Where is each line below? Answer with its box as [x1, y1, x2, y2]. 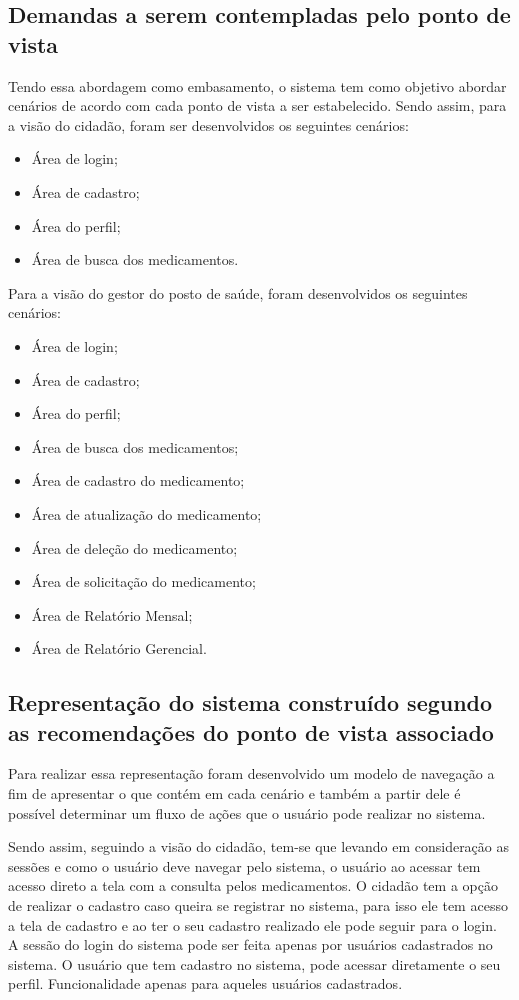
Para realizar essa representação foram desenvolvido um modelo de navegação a [8, 763, 495, 784]
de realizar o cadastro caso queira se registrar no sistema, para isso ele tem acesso [8, 895, 508, 916]
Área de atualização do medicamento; [31, 503, 262, 524]
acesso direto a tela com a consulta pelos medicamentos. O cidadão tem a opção [8, 875, 498, 896]
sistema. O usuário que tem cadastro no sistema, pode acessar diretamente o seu [8, 953, 501, 974]
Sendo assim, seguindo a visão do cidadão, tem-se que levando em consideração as [8, 836, 510, 857]
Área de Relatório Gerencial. [31, 638, 207, 659]
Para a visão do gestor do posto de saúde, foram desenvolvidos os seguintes [8, 282, 468, 303]
